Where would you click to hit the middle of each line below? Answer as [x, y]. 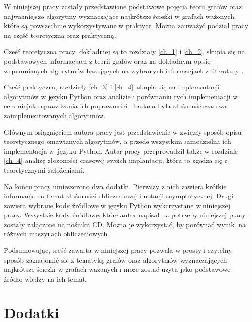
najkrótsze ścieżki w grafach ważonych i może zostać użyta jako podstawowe [117, 269]
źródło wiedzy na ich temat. [45, 278]
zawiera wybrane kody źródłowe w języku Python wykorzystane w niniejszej [117, 205]
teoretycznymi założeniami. [44, 170]
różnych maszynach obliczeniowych [56, 234]
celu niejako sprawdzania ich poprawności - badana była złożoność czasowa [115, 106]
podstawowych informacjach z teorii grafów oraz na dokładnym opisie [107, 61]
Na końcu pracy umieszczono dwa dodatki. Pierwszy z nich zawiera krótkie [115, 186]
